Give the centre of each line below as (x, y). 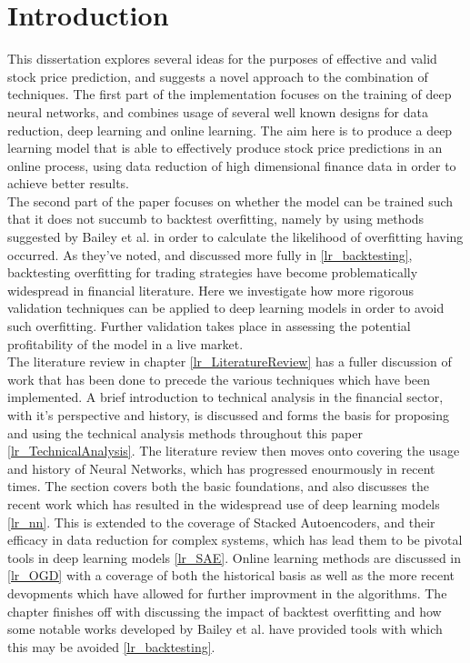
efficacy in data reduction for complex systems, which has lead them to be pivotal (235, 540)
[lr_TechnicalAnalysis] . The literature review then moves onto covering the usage (234, 451)
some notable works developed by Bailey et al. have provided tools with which (225, 629)
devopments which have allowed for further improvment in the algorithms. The (227, 593)
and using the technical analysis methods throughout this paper (185, 432)
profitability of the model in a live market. (125, 343)
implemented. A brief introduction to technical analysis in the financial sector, (225, 397)
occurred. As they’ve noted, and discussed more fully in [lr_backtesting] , (210, 254)
